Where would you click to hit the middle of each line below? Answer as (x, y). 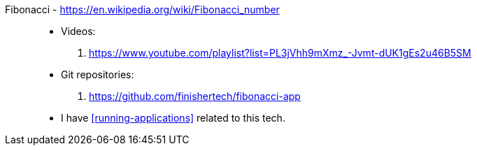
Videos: (78, 31)
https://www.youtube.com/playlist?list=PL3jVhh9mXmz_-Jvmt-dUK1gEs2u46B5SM (280, 53)
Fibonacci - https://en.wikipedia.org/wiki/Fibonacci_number (142, 9)
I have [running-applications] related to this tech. (173, 118)
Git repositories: (98, 74)
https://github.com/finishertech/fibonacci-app (195, 96)
